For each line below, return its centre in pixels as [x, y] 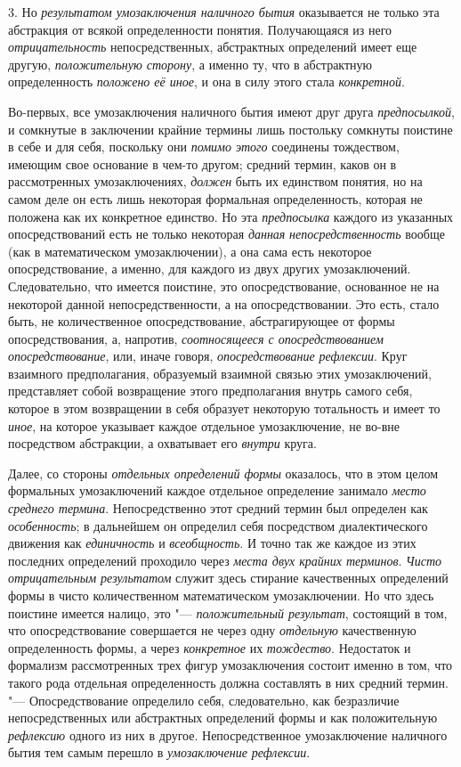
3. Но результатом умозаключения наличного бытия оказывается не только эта [224, 12]
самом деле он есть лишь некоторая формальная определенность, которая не [215, 198]
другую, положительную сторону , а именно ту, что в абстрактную [190, 64]
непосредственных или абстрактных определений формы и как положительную [223, 718]
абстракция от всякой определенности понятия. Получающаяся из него [200, 29]
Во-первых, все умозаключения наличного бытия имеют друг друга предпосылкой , [231, 111]
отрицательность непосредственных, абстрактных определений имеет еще [213, 47]
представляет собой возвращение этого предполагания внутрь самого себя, [210, 391]
